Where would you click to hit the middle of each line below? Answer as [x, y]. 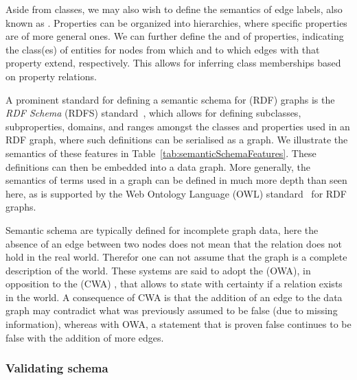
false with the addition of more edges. [85, 337]
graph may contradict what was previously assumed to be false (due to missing [172, 310]
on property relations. [51, 76]
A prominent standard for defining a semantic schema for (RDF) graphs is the [170, 99]
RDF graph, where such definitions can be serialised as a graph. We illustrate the [177, 140]
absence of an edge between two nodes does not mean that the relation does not [174, 243]
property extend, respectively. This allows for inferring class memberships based [173, 63]
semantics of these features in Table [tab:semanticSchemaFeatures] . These [161, 153]
